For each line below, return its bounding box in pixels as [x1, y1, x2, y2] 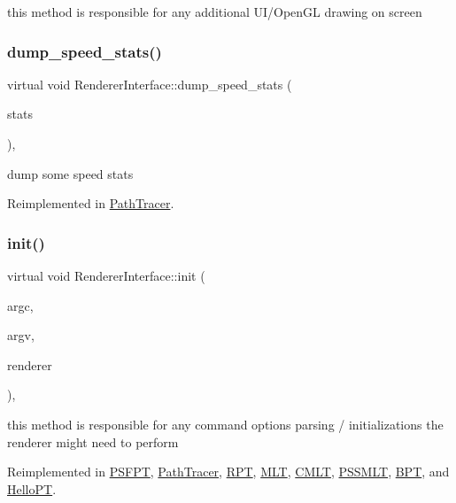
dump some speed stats [7, 164, 134, 182]
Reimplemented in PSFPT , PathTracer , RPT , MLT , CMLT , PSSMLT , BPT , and [7, 462, 450, 481]
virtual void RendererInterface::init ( [7, 267, 205, 284]
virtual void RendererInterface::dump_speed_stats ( [7, 74, 292, 93]
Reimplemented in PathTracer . [7, 194, 174, 213]
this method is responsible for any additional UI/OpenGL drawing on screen [7, 3, 422, 20]
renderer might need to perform [7, 432, 179, 451]
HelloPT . [7, 479, 57, 498]
